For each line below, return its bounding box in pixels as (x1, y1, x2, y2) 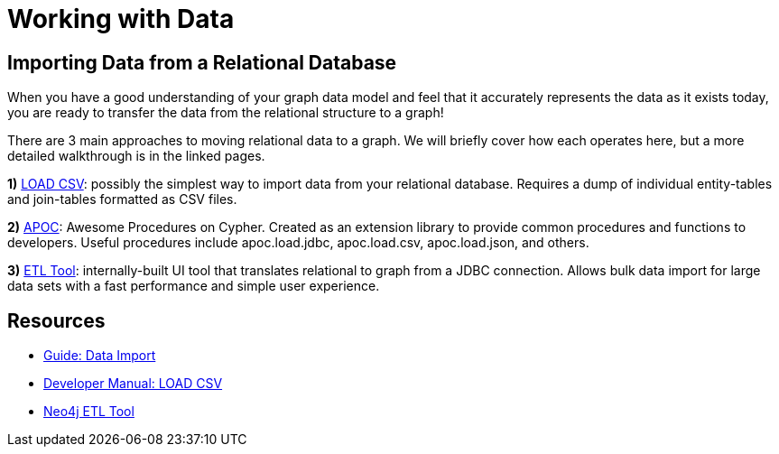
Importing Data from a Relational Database (7, 51, 397, 74)
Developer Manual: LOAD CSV (43, 375, 223, 392)
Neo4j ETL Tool (43, 403, 134, 420)
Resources (7, 309, 106, 332)
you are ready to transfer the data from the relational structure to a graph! (7, 105, 444, 121)
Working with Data (7, 4, 235, 34)
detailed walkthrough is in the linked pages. (7, 148, 265, 164)
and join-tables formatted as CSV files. (7, 191, 237, 208)
